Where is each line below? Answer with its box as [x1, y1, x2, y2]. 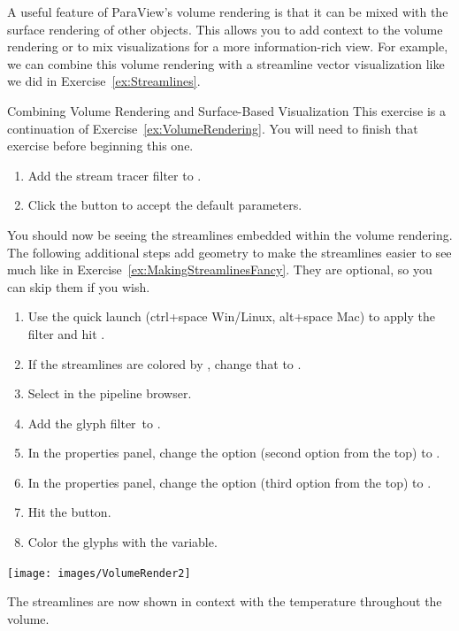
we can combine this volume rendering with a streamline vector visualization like [7, 54, 445, 73]
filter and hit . [27, 324, 105, 342]
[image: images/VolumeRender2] [7, 566, 191, 580]
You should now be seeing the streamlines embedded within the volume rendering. [7, 225, 453, 243]
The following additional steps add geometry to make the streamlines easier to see [7, 242, 452, 261]
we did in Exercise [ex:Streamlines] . [7, 72, 201, 90]
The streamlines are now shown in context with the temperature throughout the [7, 592, 442, 611]
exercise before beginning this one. [7, 136, 194, 155]
